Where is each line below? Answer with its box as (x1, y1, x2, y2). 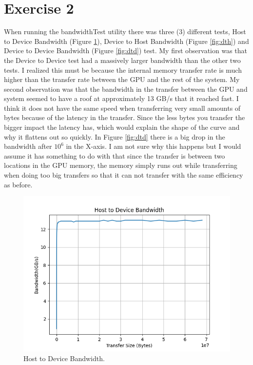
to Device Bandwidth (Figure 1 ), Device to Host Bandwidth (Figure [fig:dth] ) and (4, 36, 249, 46)
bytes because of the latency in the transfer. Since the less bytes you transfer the (4, 112, 245, 122)
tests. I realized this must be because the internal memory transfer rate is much (4, 64, 242, 75)
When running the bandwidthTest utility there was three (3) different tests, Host (4, 26, 246, 37)
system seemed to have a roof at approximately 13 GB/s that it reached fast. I (4, 93, 239, 103)
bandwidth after (4, 141, 52, 151)
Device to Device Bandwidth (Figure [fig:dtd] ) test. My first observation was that (4, 45, 248, 56)
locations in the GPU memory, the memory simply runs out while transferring (4, 160, 237, 170)
